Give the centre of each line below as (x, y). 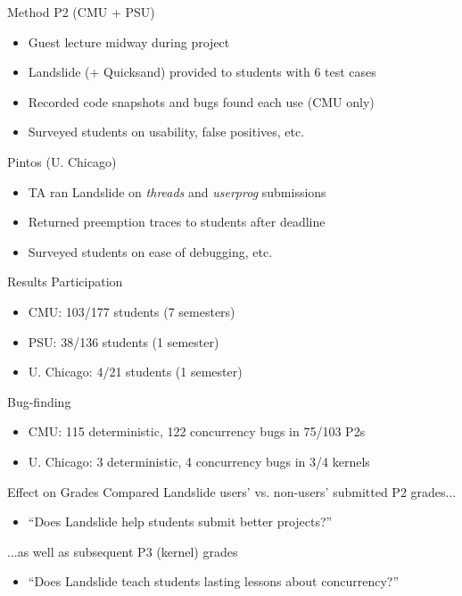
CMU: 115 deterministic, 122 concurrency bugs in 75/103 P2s (197, 431)
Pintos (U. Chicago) (62, 161)
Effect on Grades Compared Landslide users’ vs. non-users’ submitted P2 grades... (232, 491)
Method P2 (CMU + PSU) (81, 12)
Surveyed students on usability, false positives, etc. (166, 132)
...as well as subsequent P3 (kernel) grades (123, 551)
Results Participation (65, 281)
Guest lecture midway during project (129, 41)
